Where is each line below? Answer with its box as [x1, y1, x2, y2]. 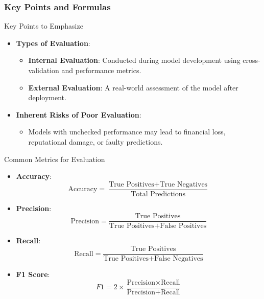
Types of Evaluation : [16, 37, 90, 48]
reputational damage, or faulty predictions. [28, 136, 163, 147]
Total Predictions [131, 190, 186, 198]
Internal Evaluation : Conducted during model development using [28, 55, 241, 65]
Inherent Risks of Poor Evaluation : [16, 109, 141, 120]
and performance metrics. [61, 65, 141, 75]
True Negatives [159, 180, 208, 188]
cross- [243, 55, 260, 65]
